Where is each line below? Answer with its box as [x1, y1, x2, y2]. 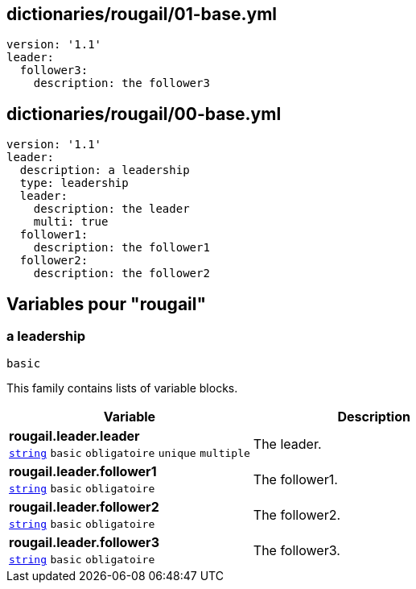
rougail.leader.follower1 [9, 463, 157, 480]
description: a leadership [19, 164, 190, 177]
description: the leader [33, 202, 190, 216]
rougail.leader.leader [9, 428, 140, 445]
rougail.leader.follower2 [9, 499, 159, 516]
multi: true [33, 215, 109, 229]
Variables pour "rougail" [6, 293, 207, 314]
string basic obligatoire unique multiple [9, 447, 250, 460]
